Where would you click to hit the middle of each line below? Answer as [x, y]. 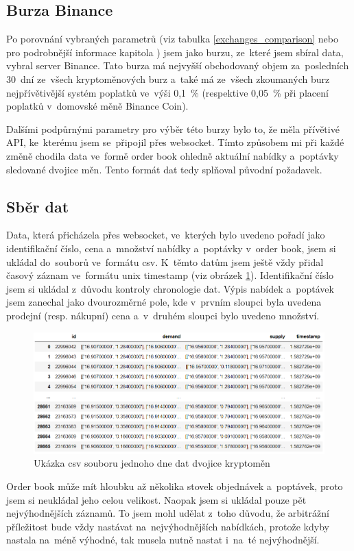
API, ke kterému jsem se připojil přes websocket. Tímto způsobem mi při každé [175, 142]
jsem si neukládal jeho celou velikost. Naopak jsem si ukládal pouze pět [156, 499]
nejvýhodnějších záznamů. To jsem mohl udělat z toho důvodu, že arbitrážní [168, 513]
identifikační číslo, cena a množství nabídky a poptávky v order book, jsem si [171, 248]
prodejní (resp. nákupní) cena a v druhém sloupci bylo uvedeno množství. [163, 315]
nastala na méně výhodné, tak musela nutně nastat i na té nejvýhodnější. [163, 540]
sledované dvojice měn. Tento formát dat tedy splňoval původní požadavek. [164, 169]
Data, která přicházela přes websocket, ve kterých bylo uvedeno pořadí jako [166, 235]
